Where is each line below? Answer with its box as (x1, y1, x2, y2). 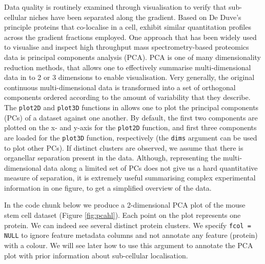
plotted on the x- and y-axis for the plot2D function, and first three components (4, 122, 257, 133)
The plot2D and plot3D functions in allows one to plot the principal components (4, 101, 259, 112)
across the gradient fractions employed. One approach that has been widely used (4, 31, 257, 42)
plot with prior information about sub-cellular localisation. (4, 250, 188, 260)
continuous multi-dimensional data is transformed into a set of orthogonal (4, 82, 236, 92)
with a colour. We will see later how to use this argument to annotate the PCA (4, 239, 253, 250)
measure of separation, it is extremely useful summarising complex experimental (4, 172, 256, 183)
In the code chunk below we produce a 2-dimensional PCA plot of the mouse (4, 199, 246, 210)
